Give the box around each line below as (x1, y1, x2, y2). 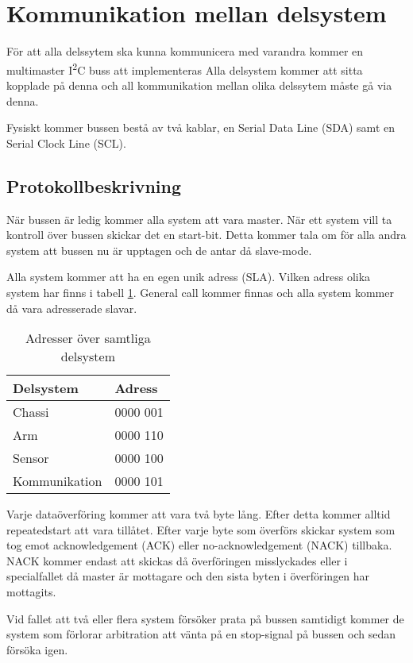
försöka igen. (6, 641, 68, 657)
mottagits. (6, 584, 56, 600)
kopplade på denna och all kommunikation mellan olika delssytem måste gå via (6, 76, 392, 93)
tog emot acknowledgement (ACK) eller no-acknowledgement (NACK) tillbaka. (6, 537, 392, 553)
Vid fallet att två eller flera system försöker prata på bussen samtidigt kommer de (6, 610, 404, 626)
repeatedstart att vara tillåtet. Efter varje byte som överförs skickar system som (6, 521, 396, 538)
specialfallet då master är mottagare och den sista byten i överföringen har (6, 568, 370, 584)
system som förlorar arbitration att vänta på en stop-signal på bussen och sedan (6, 626, 396, 642)
